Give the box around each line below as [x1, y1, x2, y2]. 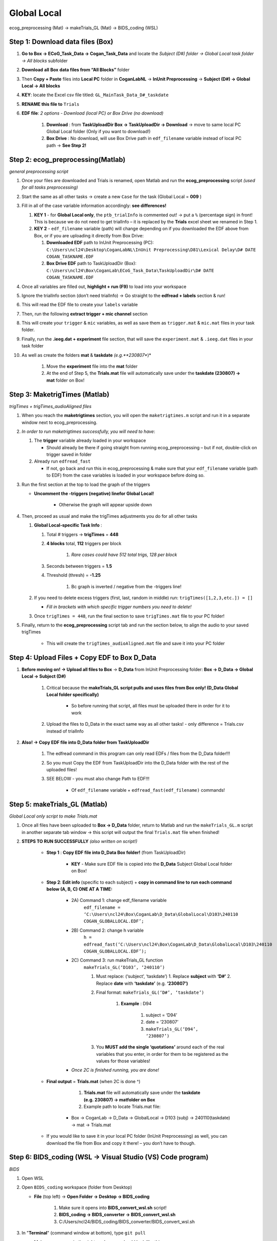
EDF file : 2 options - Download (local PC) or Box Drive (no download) [21, 110, 164, 116]
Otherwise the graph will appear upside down [59, 502, 152, 508]
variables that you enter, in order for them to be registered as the [96, 1051, 228, 1057]
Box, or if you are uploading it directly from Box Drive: [34, 232, 144, 238]
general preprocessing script [9, 168, 69, 174]
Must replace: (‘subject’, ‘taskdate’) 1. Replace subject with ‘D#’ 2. [96, 973, 231, 979]
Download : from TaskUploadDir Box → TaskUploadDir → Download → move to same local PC [46, 122, 241, 128]
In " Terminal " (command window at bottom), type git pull [21, 1230, 146, 1236]
